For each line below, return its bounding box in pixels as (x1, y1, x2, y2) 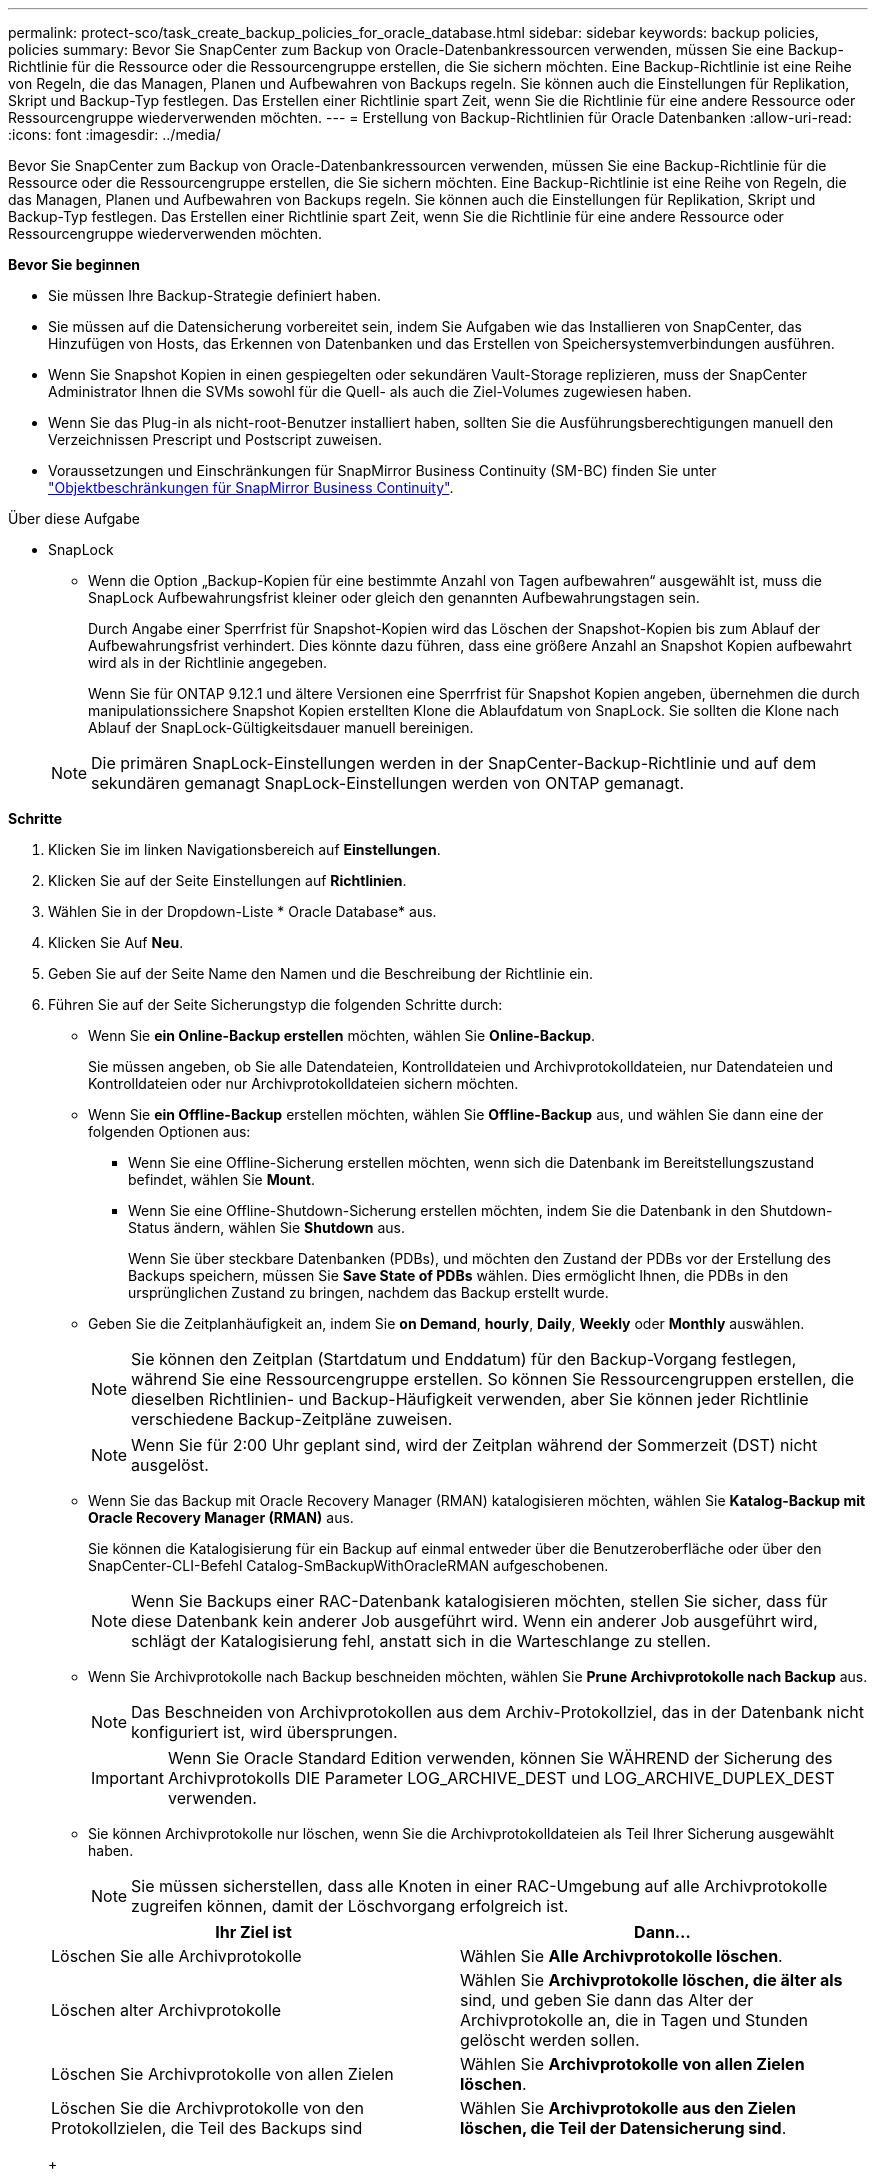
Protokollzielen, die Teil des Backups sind (51, 2118, 363, 2138)
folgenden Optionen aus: (88, 1123, 251, 1140)
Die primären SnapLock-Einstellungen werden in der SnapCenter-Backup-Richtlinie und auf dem (91, 753, 817, 773)
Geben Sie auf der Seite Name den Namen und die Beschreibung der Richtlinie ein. (48, 965, 594, 982)
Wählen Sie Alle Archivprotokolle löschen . (460, 1946, 783, 1966)
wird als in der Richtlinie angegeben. (88, 654, 327, 671)
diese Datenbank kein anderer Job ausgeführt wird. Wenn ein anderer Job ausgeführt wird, (131, 1611, 818, 1631)
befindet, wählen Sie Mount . (128, 1171, 315, 1188)
